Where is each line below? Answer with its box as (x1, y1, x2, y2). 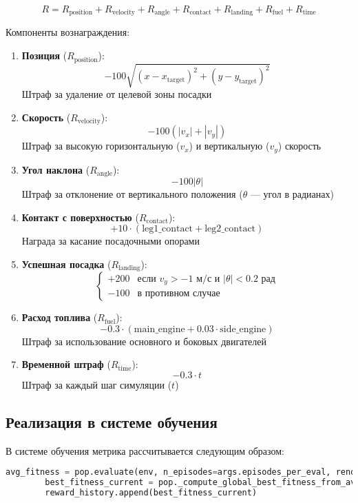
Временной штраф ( (21, 357, 111, 371)
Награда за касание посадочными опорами (21, 234, 200, 248)
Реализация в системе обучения (6, 411, 218, 432)
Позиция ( (21, 48, 67, 63)
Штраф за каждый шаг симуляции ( (21, 378, 172, 392)
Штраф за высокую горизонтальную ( (21, 138, 180, 153)
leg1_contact (142, 224, 193, 234)
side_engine (220, 324, 266, 334)
